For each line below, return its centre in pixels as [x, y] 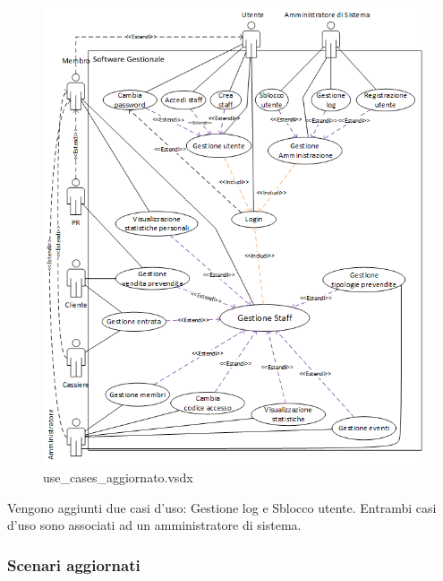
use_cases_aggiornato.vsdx [118, 477]
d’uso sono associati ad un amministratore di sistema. [154, 525]
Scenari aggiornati [74, 564]
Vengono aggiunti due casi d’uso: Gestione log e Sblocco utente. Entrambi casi [222, 507]
